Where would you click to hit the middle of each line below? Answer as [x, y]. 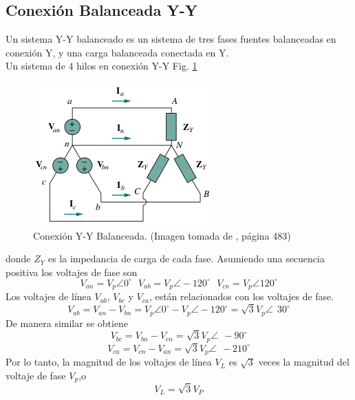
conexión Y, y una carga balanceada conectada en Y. [117, 52]
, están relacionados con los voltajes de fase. [241, 296]
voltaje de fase [36, 375]
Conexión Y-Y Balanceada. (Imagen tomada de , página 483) [162, 235]
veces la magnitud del [304, 362]
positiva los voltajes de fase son [72, 272]
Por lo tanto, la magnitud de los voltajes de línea [109, 362]
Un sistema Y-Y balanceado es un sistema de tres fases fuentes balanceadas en [171, 39]
